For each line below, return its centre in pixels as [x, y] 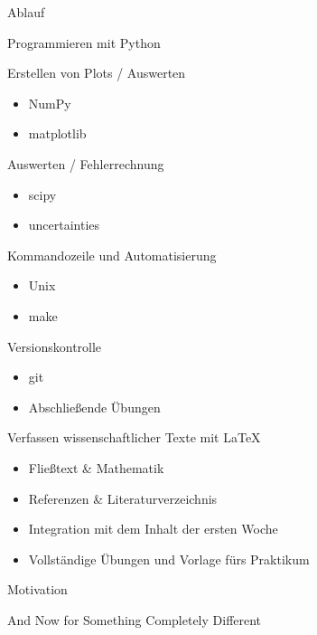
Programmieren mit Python [84, 42]
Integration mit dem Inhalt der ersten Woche [153, 529]
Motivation [37, 589]
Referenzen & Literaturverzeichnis [123, 498]
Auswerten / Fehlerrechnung [86, 163]
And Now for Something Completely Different [135, 619]
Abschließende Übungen [94, 407]
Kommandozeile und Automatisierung [112, 255]
